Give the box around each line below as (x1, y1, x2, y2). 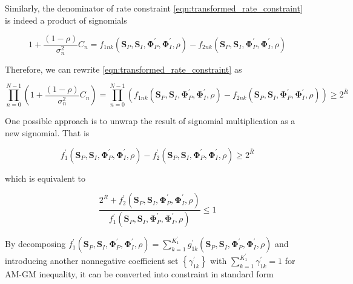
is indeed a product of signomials (5, 13, 127, 26)
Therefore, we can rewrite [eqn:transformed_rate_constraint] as (5, 62, 242, 75)
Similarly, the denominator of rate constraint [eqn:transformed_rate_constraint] (5, 2, 303, 14)
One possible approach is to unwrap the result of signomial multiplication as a (5, 114, 295, 127)
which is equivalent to (5, 171, 86, 184)
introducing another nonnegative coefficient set (5, 254, 179, 267)
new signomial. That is (5, 127, 90, 139)
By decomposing (5, 237, 66, 250)
